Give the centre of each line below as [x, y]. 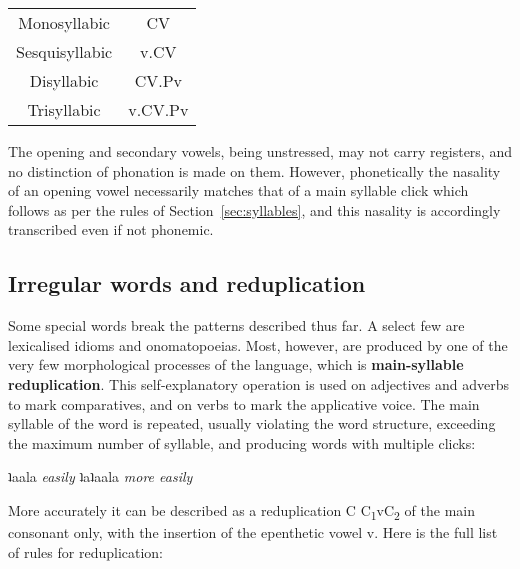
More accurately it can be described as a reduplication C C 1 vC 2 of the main [241, 511]
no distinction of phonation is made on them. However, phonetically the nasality [254, 170]
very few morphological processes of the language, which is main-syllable [236, 364]
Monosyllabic [64, 22]
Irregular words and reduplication [187, 283]
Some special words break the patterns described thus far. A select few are [236, 325]
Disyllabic [64, 80]
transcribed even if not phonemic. [111, 229]
